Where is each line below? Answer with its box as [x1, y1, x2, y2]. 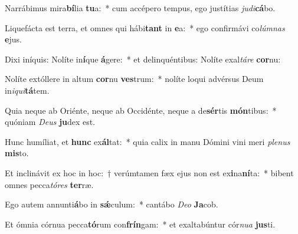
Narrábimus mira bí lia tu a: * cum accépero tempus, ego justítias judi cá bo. [5, 2, 276, 14]
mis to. [5, 147, 29, 159]
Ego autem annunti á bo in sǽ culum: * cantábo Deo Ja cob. [5, 198, 218, 210]
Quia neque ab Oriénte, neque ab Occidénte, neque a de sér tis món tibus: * [5, 104, 277, 116]
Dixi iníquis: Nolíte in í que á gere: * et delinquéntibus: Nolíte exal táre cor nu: [5, 52, 281, 65]
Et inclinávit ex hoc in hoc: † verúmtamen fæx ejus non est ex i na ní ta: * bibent [5, 166, 294, 179]
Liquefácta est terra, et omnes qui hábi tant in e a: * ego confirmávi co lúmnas [5, 21, 285, 34]
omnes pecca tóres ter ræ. [5, 178, 94, 190]
